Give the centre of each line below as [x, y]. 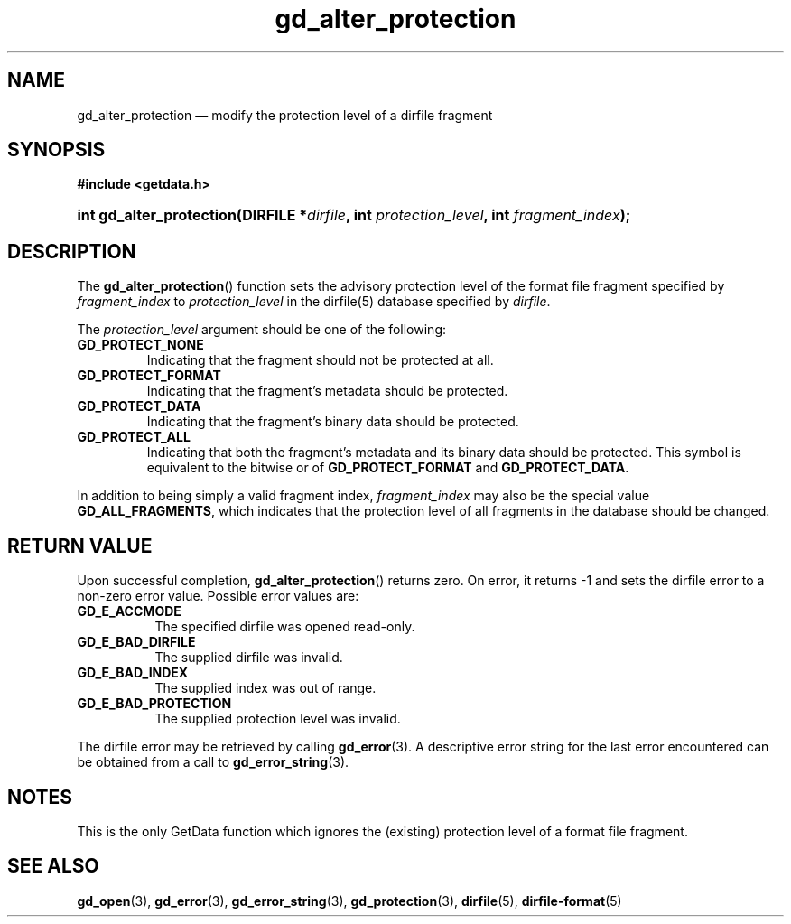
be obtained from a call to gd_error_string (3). [213, 762]
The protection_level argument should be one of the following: [262, 330]
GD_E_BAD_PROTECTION [154, 704]
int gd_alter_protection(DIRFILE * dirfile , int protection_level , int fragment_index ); [354, 215]
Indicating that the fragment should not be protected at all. [320, 360]
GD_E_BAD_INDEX [133, 673]
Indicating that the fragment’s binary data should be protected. [333, 422]
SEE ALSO [53, 866]
